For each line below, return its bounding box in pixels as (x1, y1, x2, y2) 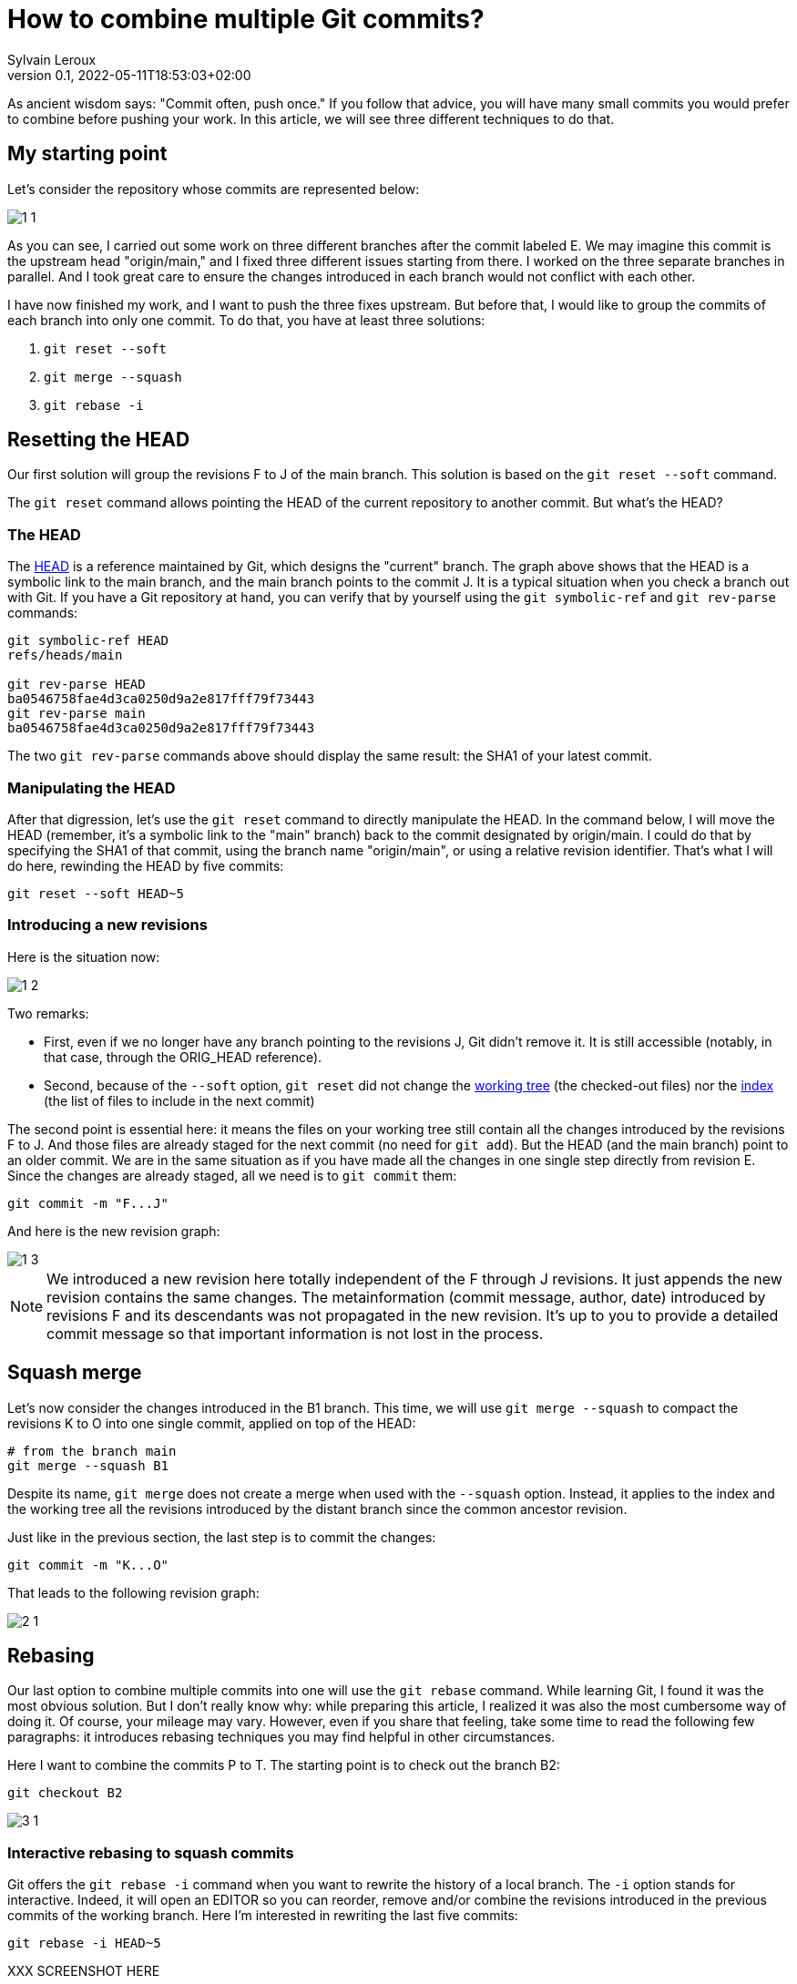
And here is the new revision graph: (7, 1222, 220, 1239)
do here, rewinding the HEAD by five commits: (7, 857, 284, 874)
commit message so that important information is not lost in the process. (46, 1324, 544, 1343)
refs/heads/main (7, 648, 123, 663)
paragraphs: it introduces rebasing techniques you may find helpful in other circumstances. (7, 1729, 556, 1745)
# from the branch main (7, 1443, 177, 1458)
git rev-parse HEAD (7, 677, 146, 692)
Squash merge (7, 1361, 142, 1385)
